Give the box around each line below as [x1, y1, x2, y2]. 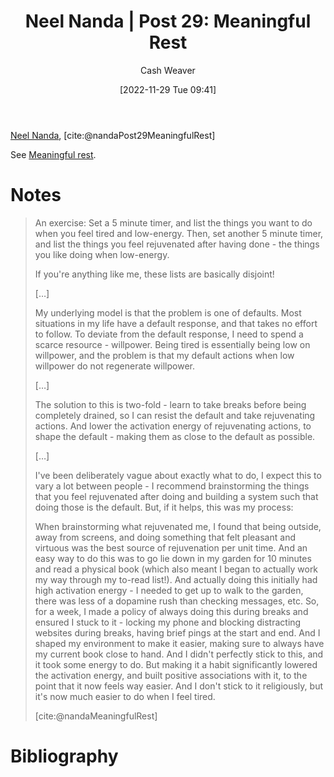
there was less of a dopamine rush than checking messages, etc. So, [34, 595, 320, 607]
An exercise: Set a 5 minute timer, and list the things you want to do [34, 216, 313, 229]
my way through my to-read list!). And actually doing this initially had [34, 573, 318, 585]
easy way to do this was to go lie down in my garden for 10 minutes [34, 552, 312, 564]
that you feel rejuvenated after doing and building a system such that [34, 490, 319, 502]
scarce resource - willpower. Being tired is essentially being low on [34, 338, 311, 350]
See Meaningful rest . [10, 148, 97, 160]
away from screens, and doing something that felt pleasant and [34, 531, 296, 543]
